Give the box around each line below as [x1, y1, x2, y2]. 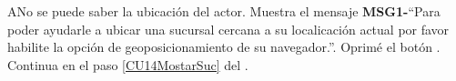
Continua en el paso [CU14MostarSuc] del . [7, 55, 248, 74]
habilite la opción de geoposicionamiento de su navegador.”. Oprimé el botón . [7, 37, 441, 56]
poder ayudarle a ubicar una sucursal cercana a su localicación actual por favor [7, 19, 450, 38]
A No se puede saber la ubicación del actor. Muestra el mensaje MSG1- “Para [7, 2, 441, 20]
